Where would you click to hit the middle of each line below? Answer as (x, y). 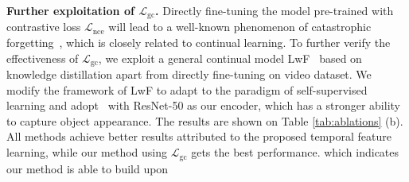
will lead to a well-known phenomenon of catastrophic (240, 27)
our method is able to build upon (88, 168)
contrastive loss (44, 27)
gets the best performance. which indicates (295, 152)
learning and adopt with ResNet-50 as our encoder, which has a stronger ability (203, 105)
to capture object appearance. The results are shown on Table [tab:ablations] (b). (205, 120)
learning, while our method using (87, 152)
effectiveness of (43, 58)
